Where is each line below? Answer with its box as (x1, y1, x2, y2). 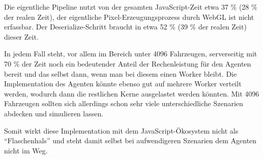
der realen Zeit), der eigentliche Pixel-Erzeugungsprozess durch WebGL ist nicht (4, 11, 254, 22)
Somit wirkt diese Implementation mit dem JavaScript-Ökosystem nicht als (4, 125, 239, 136)
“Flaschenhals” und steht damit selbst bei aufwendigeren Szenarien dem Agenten (4, 135, 257, 146)
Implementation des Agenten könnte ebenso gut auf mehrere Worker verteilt (4, 78, 242, 89)
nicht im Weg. (4, 145, 48, 155)
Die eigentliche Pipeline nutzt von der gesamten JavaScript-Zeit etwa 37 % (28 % (4, 2, 257, 12)
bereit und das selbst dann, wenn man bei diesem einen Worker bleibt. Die (4, 68, 237, 79)
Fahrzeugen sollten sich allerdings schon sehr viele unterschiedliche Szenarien (4, 98, 243, 109)
